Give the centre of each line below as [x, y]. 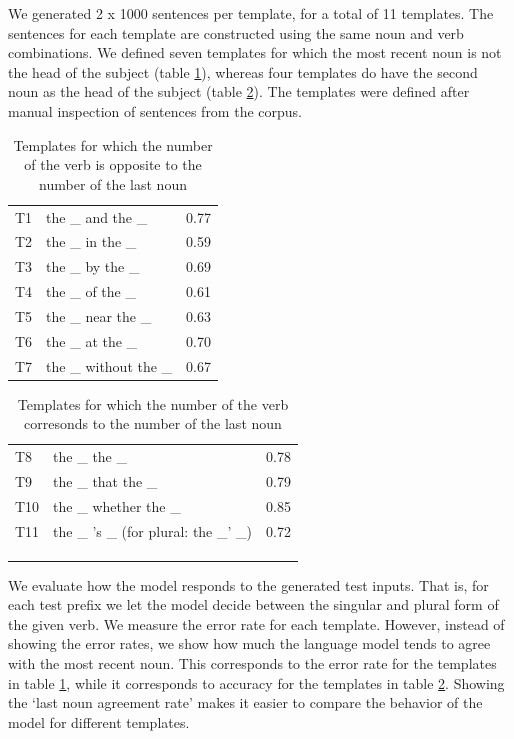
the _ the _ [90, 456]
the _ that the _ [105, 481]
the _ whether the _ [117, 505]
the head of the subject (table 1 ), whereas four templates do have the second [243, 71]
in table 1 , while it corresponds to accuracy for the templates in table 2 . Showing [256, 682]
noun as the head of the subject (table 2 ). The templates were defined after [239, 91]
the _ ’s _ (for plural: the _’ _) [152, 530]
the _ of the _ [91, 291]
